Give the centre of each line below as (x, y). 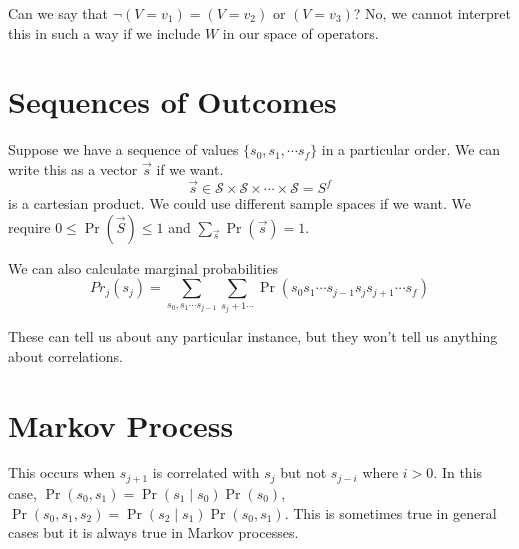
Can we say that (58, 13)
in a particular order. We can (411, 149)
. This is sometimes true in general (390, 512)
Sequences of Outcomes (172, 101)
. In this (458, 472)
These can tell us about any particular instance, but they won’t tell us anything (253, 336)
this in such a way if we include (104, 32)
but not (303, 472)
